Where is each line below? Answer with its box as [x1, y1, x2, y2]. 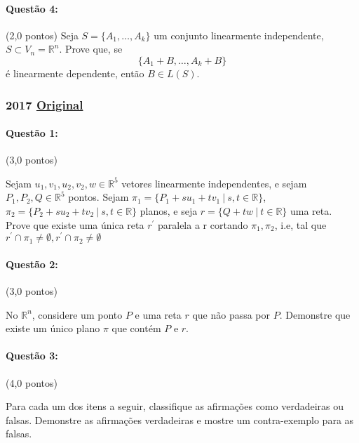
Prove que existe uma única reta [6, 217, 144, 232]
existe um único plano [6, 321, 100, 336]
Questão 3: [6, 348, 58, 363]
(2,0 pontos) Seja [6, 27, 79, 42]
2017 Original [6, 95, 83, 113]
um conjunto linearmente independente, [154, 27, 324, 42]
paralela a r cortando [157, 217, 248, 232]
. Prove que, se [59, 41, 123, 56]
